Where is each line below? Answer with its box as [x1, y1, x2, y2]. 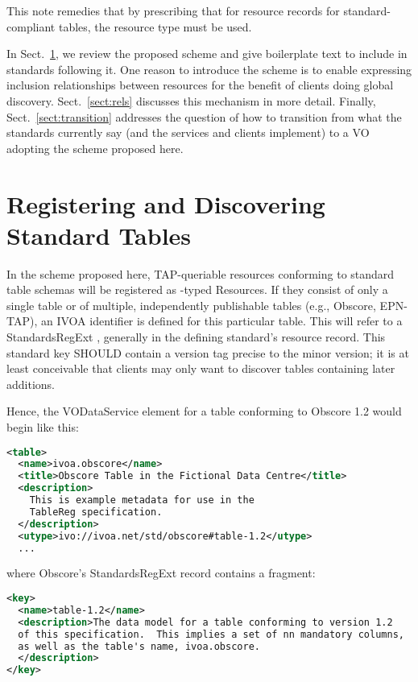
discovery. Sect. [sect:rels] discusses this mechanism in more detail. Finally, [6, 92, 376, 109]
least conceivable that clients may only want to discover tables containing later [6, 360, 395, 377]
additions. [6, 375, 55, 392]
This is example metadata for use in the [29, 494, 255, 506]
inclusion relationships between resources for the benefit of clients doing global [6, 76, 394, 93]
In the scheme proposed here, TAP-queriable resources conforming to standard [6, 265, 395, 282]
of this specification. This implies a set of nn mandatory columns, [18, 628, 404, 640]
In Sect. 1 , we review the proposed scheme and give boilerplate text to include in [6, 45, 408, 62]
